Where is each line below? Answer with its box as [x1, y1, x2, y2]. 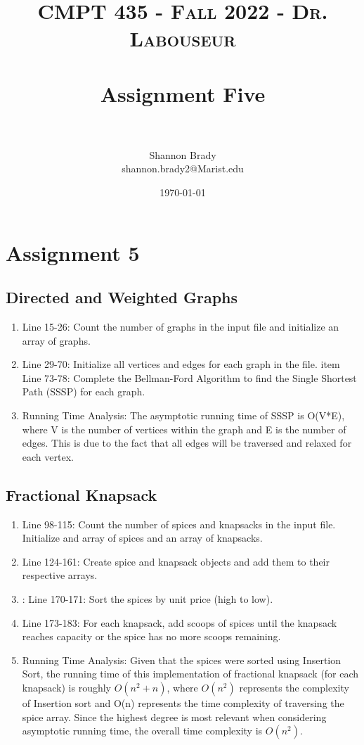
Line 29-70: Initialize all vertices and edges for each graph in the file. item [22, 357, 340, 371]
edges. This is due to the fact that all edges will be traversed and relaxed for [22, 435, 352, 450]
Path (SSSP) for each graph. [22, 384, 145, 399]
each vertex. [22, 449, 74, 464]
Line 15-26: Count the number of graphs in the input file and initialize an [22, 319, 339, 334]
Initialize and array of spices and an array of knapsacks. [22, 530, 263, 545]
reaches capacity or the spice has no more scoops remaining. [22, 629, 281, 644]
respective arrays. [22, 568, 98, 582]
